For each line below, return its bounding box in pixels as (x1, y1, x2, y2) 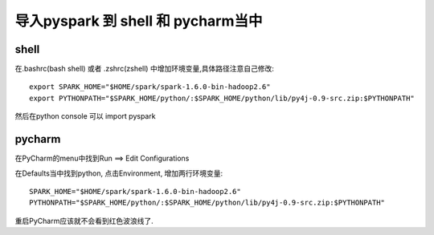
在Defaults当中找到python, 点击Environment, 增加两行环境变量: (14, 168, 223, 178)
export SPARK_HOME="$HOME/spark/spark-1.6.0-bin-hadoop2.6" (29, 83, 271, 91)
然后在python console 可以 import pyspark (14, 111, 156, 121)
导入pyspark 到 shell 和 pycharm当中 (14, 12, 263, 30)
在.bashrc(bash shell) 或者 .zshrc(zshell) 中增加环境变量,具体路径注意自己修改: (14, 64, 275, 74)
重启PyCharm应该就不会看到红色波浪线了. (14, 216, 154, 225)
